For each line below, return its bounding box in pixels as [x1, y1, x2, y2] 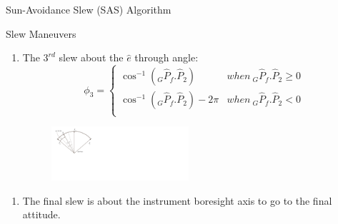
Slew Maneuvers [6, 26, 76, 41]
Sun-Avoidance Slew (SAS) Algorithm [6, 2, 172, 16]
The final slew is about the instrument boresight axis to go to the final [22, 193, 332, 208]
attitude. [22, 207, 61, 222]
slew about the [59, 50, 124, 65]
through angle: [134, 50, 199, 65]
